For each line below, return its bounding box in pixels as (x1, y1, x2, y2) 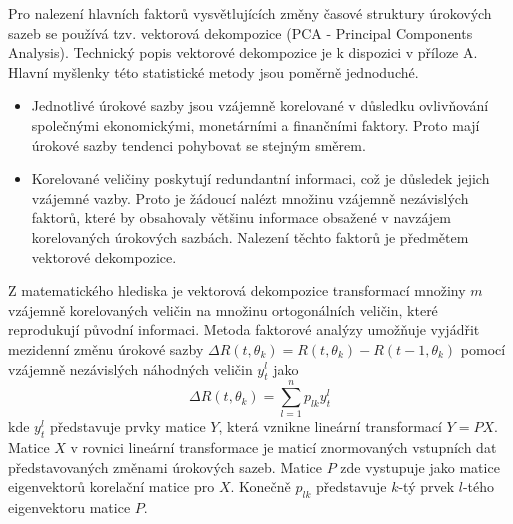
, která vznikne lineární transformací (218, 416, 442, 437)
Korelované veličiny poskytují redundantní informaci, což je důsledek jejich (31, 168, 490, 189)
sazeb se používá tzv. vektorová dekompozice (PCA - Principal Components (8, 22, 473, 43)
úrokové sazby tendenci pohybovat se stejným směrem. (31, 134, 366, 155)
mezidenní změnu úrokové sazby (8, 338, 204, 359)
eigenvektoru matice (8, 497, 131, 518)
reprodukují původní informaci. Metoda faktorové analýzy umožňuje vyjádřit (8, 319, 480, 340)
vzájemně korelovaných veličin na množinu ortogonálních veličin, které (8, 299, 438, 320)
